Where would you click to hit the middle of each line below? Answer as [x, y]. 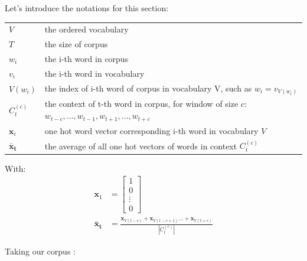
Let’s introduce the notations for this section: [87, 8]
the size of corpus [76, 44]
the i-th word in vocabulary [94, 73]
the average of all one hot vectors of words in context [141, 146]
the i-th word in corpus [86, 59]
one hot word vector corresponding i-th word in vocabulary [151, 130]
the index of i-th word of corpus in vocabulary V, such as [148, 88]
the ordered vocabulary [86, 29]
